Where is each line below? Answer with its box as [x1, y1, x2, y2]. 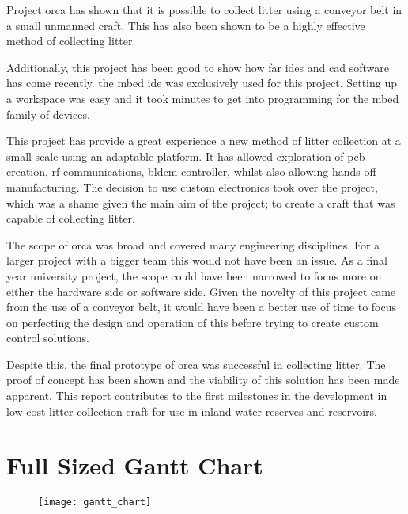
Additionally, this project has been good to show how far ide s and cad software [6, 59, 389, 75]
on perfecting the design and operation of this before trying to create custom [6, 314, 379, 330]
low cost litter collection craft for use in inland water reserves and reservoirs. [6, 402, 377, 419]
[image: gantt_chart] [38, 497, 152, 508]
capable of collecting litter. [6, 210, 135, 227]
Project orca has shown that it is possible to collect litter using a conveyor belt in [6, 2, 402, 17]
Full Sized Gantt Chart [6, 449, 263, 482]
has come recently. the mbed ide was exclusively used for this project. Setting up [6, 74, 398, 91]
